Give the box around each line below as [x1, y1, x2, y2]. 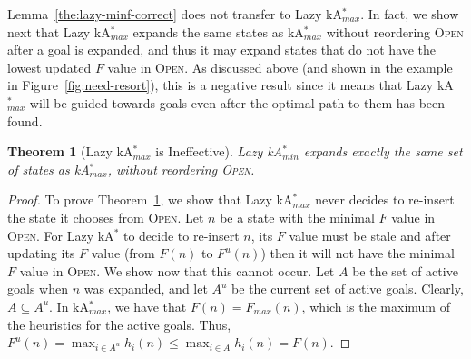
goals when [7, 279, 68, 298]
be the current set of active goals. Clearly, [231, 279, 464, 298]
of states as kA [7, 159, 90, 178]
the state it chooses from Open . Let [7, 207, 204, 226]
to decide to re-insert [123, 225, 240, 244]
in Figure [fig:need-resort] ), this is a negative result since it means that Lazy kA [7, 75, 454, 95]
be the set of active [352, 261, 458, 280]
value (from [91, 244, 155, 263]
